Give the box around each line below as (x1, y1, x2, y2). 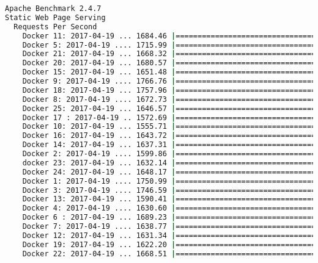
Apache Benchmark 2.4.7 (5, 4, 102, 13)
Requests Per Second (13, 22, 97, 31)
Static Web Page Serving (5, 13, 106, 22)
